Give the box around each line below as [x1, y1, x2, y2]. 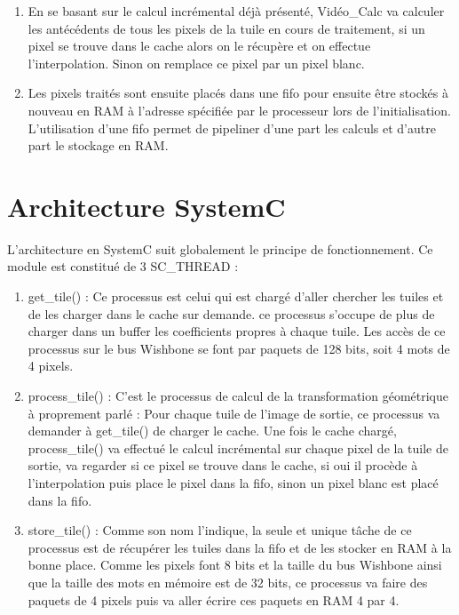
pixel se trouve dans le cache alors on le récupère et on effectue [28, 36, 371, 55]
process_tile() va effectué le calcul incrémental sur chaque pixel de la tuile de [28, 438, 448, 457]
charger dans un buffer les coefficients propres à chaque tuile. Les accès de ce [28, 322, 446, 340]
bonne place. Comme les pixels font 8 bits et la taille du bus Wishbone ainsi [28, 555, 442, 574]
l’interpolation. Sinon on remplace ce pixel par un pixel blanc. [28, 53, 365, 72]
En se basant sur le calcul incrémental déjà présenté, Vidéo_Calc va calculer [28, 2, 445, 20]
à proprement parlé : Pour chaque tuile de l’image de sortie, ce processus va [28, 403, 440, 422]
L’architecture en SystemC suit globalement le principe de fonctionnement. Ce [7, 239, 433, 258]
